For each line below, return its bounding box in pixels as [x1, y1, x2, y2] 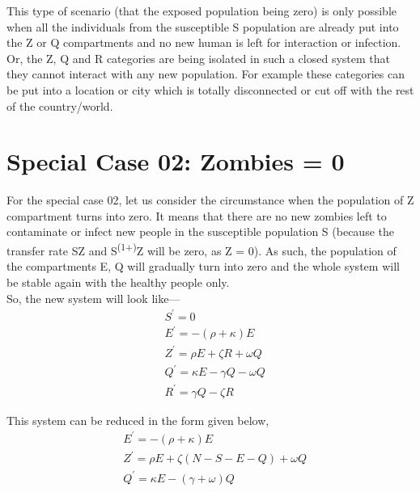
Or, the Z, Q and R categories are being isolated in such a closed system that [6, 49, 390, 66]
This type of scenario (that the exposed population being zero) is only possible [6, 2, 397, 19]
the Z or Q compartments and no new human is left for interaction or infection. [6, 34, 401, 51]
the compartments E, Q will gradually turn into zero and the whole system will [6, 258, 400, 275]
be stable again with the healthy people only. [6, 273, 230, 290]
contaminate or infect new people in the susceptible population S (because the [6, 223, 394, 240]
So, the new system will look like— [6, 289, 180, 306]
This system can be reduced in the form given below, [6, 411, 269, 428]
